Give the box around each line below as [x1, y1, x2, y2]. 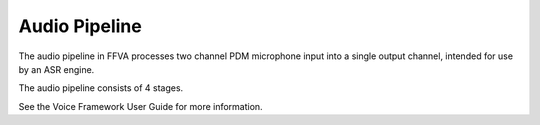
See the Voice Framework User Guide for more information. [18, 100, 264, 112]
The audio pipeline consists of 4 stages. [18, 82, 184, 94]
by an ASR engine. [18, 63, 95, 75]
